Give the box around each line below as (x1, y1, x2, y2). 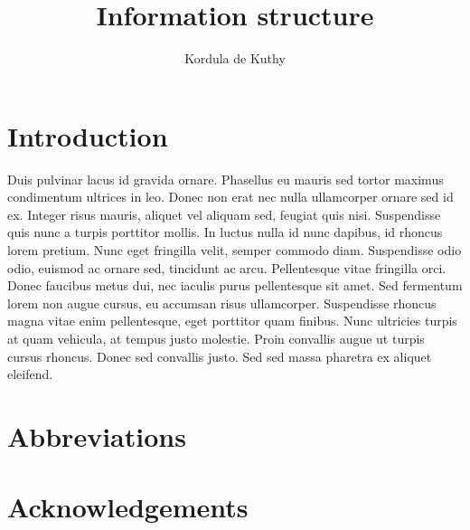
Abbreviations (7, 417, 186, 454)
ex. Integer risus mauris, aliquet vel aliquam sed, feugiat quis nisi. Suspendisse (7, 204, 441, 223)
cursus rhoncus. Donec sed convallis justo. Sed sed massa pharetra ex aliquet (7, 346, 432, 365)
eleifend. (7, 364, 53, 383)
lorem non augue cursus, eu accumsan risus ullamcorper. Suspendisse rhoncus (7, 293, 437, 312)
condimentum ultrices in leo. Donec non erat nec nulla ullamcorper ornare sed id (7, 187, 454, 206)
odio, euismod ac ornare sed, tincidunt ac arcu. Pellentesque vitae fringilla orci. (7, 258, 446, 277)
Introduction (7, 117, 168, 154)
